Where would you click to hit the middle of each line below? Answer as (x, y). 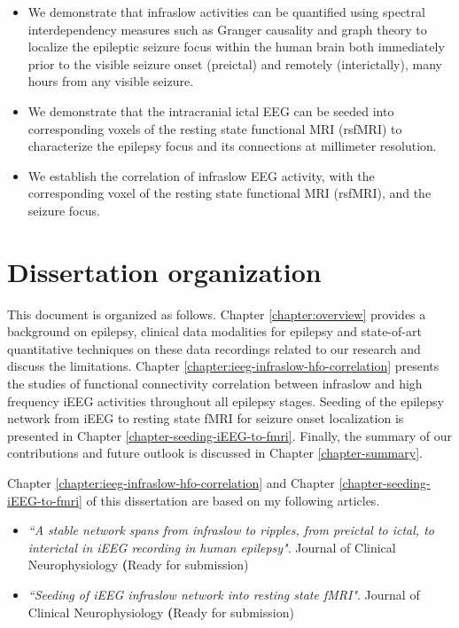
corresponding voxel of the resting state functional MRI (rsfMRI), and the (229, 193)
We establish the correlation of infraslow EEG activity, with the (201, 175)
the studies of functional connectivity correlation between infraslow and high (215, 384)
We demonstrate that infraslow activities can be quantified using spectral (226, 12)
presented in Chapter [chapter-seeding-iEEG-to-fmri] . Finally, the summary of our (230, 435)
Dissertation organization (164, 271)
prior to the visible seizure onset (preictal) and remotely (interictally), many (235, 63)
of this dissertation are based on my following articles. (233, 500)
